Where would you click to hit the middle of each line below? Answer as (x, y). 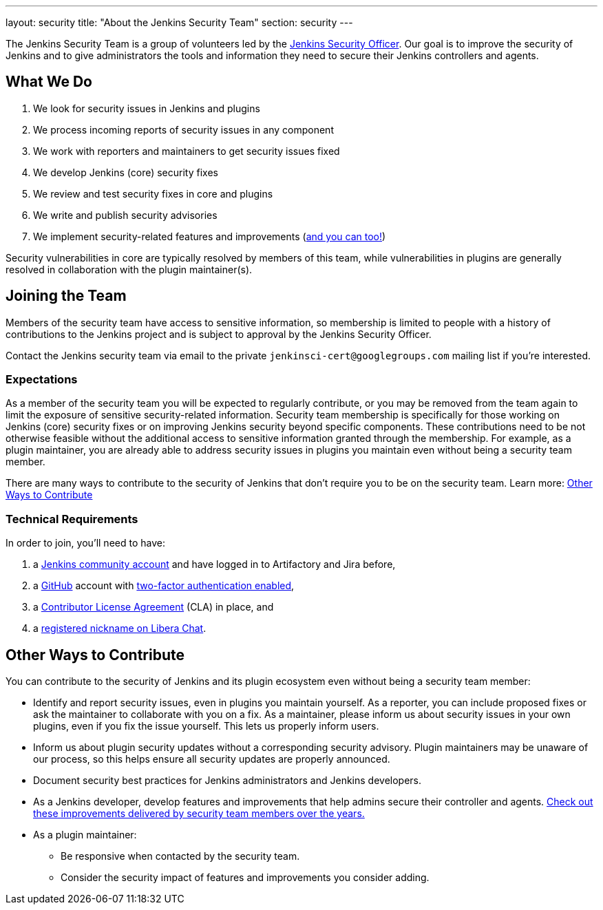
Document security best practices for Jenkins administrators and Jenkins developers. (228, 781)
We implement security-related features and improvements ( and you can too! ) (210, 236)
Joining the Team (66, 296)
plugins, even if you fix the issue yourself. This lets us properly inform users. (206, 726)
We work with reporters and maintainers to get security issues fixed (187, 151)
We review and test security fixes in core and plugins (153, 193)
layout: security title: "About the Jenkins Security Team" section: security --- (179, 22)
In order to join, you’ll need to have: (85, 543)
